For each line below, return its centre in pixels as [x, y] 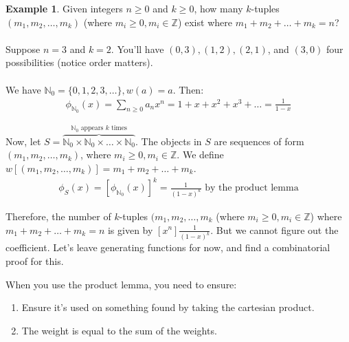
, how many [218, 8]
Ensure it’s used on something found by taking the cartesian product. [168, 307]
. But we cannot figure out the [274, 229]
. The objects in [169, 141]
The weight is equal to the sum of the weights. [119, 330]
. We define [200, 154]
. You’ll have [137, 49]
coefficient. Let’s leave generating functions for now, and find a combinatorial [168, 247]
